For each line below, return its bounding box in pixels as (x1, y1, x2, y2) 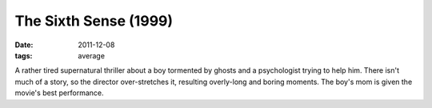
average (78, 50, 106, 60)
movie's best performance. (14, 88, 104, 98)
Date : (14, 40, 34, 50)
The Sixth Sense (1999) (14, 12, 174, 30)
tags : (14, 50, 33, 60)
